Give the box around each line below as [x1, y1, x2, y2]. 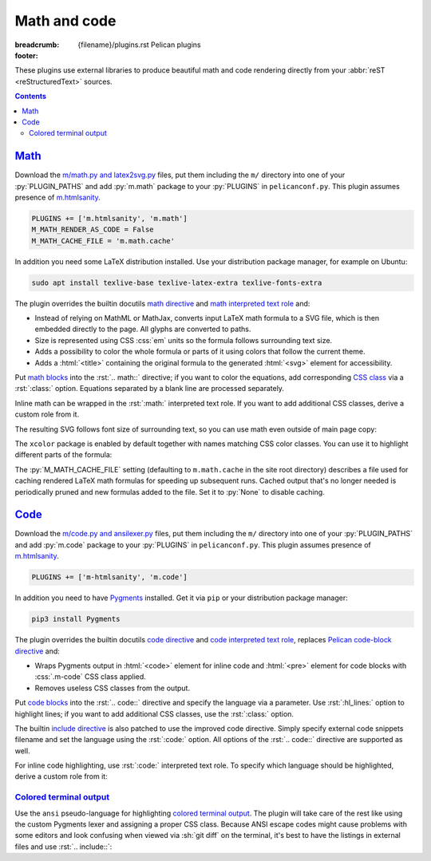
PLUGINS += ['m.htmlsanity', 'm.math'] [31, 214, 188, 223]
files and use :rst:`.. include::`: [14, 842, 113, 851]
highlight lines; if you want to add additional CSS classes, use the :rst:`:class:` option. [14, 709, 295, 718]
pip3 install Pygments [31, 614, 121, 624]
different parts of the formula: [14, 450, 113, 460]
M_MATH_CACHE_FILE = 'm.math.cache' [31, 236, 176, 245]
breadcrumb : [14, 40, 60, 49]
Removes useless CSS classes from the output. [34, 683, 191, 693]
